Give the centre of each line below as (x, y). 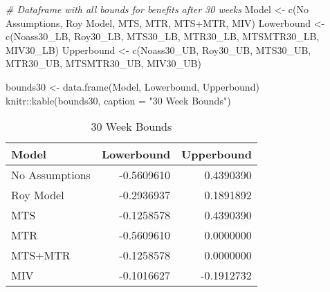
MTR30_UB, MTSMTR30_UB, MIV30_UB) (103, 63)
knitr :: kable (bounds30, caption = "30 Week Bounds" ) (118, 100)
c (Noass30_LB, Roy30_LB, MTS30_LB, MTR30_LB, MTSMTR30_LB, (163, 36)
